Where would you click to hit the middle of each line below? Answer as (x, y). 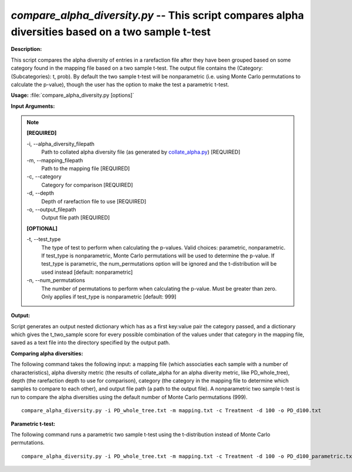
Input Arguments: (33, 106)
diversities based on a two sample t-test (111, 32)
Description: (26, 49)
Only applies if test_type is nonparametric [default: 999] (109, 297)
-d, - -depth (40, 193)
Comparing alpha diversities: (47, 353)
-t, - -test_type (44, 239)
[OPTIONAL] (42, 228)
